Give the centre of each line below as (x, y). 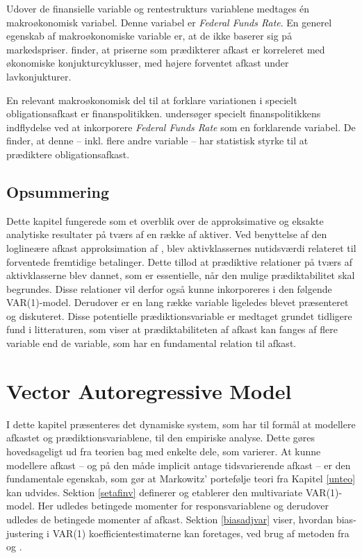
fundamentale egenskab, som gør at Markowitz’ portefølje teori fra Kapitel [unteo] (181, 479)
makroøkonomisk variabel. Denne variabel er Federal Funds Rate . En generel (169, 22)
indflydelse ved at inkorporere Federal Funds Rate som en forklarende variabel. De (181, 127)
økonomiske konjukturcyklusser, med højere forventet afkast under (148, 63)
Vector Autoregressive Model (149, 390)
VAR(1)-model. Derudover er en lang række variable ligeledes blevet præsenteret (178, 302)
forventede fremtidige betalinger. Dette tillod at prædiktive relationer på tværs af (179, 261)
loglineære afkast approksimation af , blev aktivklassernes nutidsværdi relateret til (181, 247)
